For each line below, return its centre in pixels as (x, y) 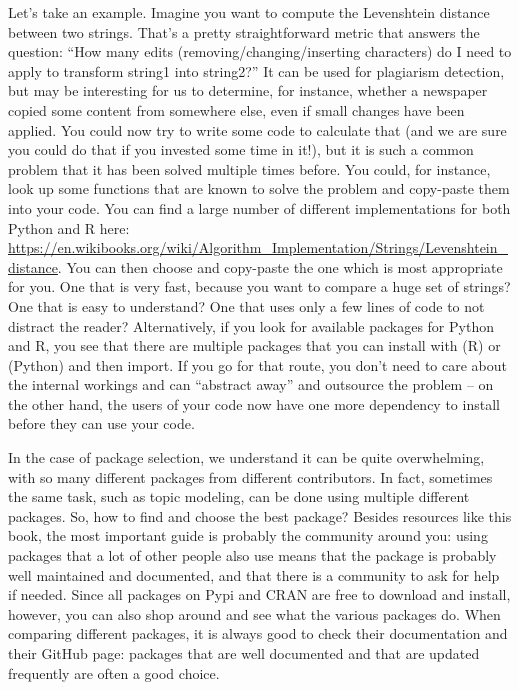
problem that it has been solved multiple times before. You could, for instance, (249, 168)
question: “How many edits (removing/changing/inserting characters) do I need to (260, 51)
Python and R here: (69, 227)
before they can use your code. (101, 423)
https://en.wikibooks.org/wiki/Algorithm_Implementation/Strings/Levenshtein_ (258, 247)
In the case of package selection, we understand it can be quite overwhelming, (246, 457)
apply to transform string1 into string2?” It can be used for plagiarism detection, (256, 70)
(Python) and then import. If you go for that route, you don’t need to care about (257, 364)
